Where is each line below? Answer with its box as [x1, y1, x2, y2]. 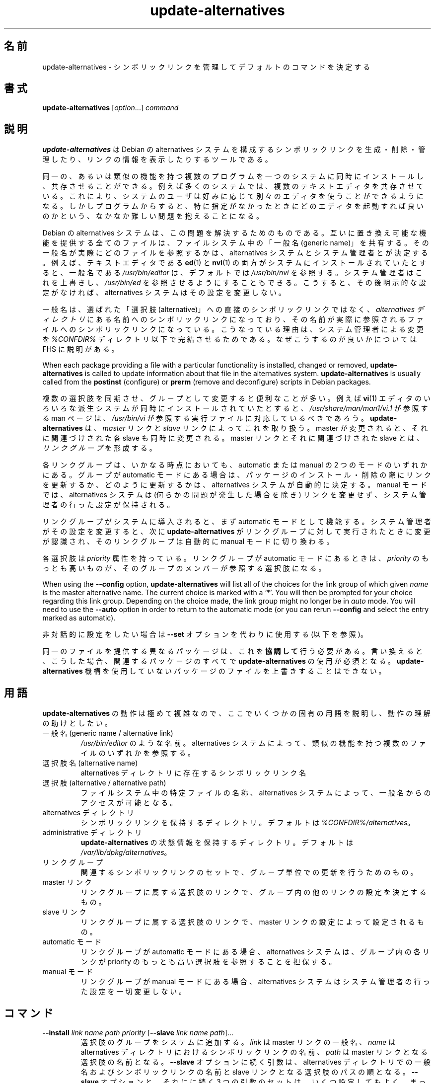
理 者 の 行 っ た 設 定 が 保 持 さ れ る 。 [42, 500, 174, 509]
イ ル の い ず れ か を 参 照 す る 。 [80, 749, 195, 758]
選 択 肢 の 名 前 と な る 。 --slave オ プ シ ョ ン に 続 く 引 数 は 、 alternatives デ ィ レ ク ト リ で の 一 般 [80, 1057, 431, 1066]
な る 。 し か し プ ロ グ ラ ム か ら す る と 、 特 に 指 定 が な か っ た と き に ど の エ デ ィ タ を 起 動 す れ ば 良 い [42, 202, 424, 211]
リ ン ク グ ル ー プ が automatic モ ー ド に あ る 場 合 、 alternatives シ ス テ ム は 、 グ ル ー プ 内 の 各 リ [80, 947, 430, 956]
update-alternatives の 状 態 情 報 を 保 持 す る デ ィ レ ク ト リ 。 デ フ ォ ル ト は [80, 838, 354, 847]
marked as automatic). [42, 614, 116, 622]
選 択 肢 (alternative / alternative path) [42, 778, 166, 787]
